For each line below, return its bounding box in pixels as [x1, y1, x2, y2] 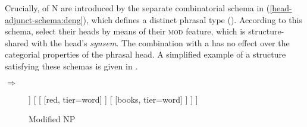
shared [5, 36, 29, 49]
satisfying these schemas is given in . [5, 59, 138, 72]
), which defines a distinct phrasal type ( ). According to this [83, 13, 302, 26]
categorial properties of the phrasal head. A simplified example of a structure [5, 48, 286, 61]
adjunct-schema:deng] [5, 13, 83, 26]
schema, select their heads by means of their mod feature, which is [5, 25, 246, 37]
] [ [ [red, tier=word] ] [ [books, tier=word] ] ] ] [29, 93, 198, 105]
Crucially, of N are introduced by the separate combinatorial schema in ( [5, 2, 270, 14]
